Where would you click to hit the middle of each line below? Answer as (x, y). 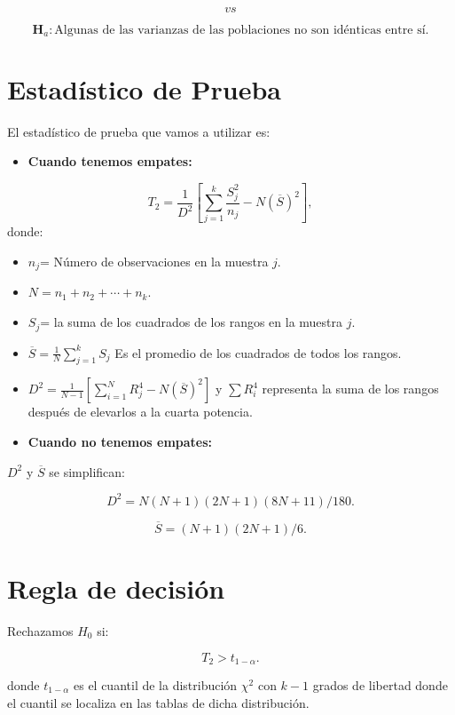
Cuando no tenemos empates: (120, 441)
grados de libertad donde (380, 684)
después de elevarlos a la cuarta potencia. (140, 412)
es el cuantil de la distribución (155, 684)
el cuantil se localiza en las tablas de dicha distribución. (158, 702)
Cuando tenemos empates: (110, 161)
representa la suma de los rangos (350, 389)
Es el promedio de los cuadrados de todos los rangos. (258, 352)
